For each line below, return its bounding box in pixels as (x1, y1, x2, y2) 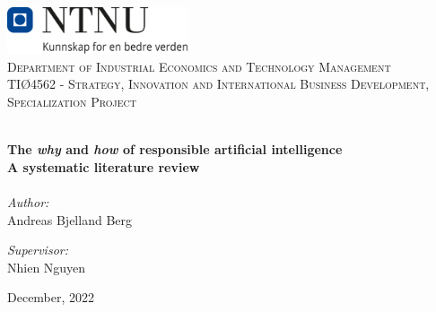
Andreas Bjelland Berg (7, 210, 132, 229)
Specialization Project (7, 91, 136, 110)
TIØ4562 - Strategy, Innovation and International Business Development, (7, 74, 430, 93)
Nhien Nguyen (7, 257, 86, 276)
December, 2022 (7, 288, 95, 307)
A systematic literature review (7, 157, 200, 176)
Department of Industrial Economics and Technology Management (7, 56, 391, 75)
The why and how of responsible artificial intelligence (7, 140, 343, 159)
